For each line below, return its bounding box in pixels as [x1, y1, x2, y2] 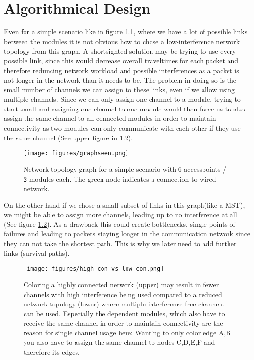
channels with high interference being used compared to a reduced [24, 289, 222, 299]
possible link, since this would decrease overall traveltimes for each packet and [4, 55, 239, 65]
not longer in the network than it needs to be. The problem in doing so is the [4, 75, 237, 85]
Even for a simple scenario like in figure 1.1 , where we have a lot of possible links [4, 27, 248, 37]
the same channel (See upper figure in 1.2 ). [4, 132, 133, 142]
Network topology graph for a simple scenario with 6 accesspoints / [24, 164, 227, 174]
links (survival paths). [4, 248, 70, 258]
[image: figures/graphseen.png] [24, 150, 129, 157]
